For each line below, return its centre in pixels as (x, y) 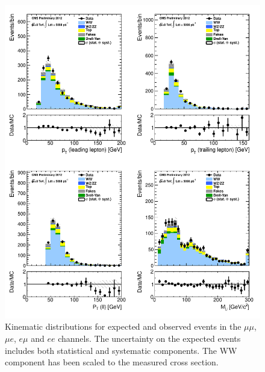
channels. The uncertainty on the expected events (149, 338)
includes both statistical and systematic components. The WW (121, 350)
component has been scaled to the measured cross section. (112, 362)
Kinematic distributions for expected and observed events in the (123, 326)
